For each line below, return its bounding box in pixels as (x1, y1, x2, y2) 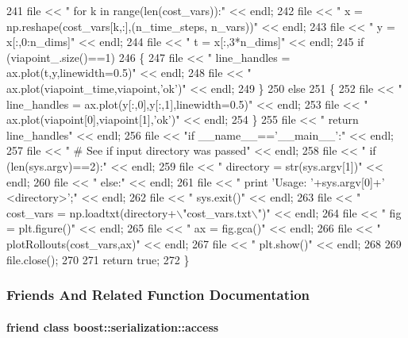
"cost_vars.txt (183, 204, 252, 221)
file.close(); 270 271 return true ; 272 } (6, 251, 190, 267)
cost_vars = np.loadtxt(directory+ (6, 204, 177, 221)
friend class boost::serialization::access (6, 318, 219, 335)
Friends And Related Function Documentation (6, 285, 310, 305)
